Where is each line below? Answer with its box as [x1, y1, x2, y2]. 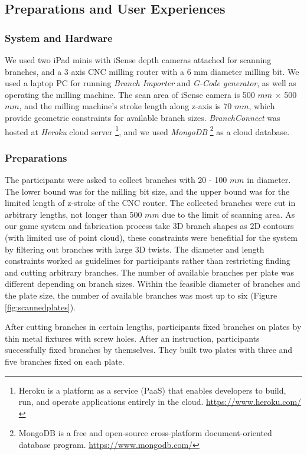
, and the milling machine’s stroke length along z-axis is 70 [19, 100, 232, 112]
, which [249, 100, 275, 112]
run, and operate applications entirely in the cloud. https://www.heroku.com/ [18, 395, 302, 408]
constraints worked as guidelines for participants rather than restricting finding [5, 254, 290, 267]
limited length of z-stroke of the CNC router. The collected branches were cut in [5, 197, 296, 209]
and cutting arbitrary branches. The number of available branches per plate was [5, 266, 295, 278]
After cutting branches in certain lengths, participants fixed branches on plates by [5, 320, 302, 333]
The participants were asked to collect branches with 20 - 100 [5, 174, 227, 186]
